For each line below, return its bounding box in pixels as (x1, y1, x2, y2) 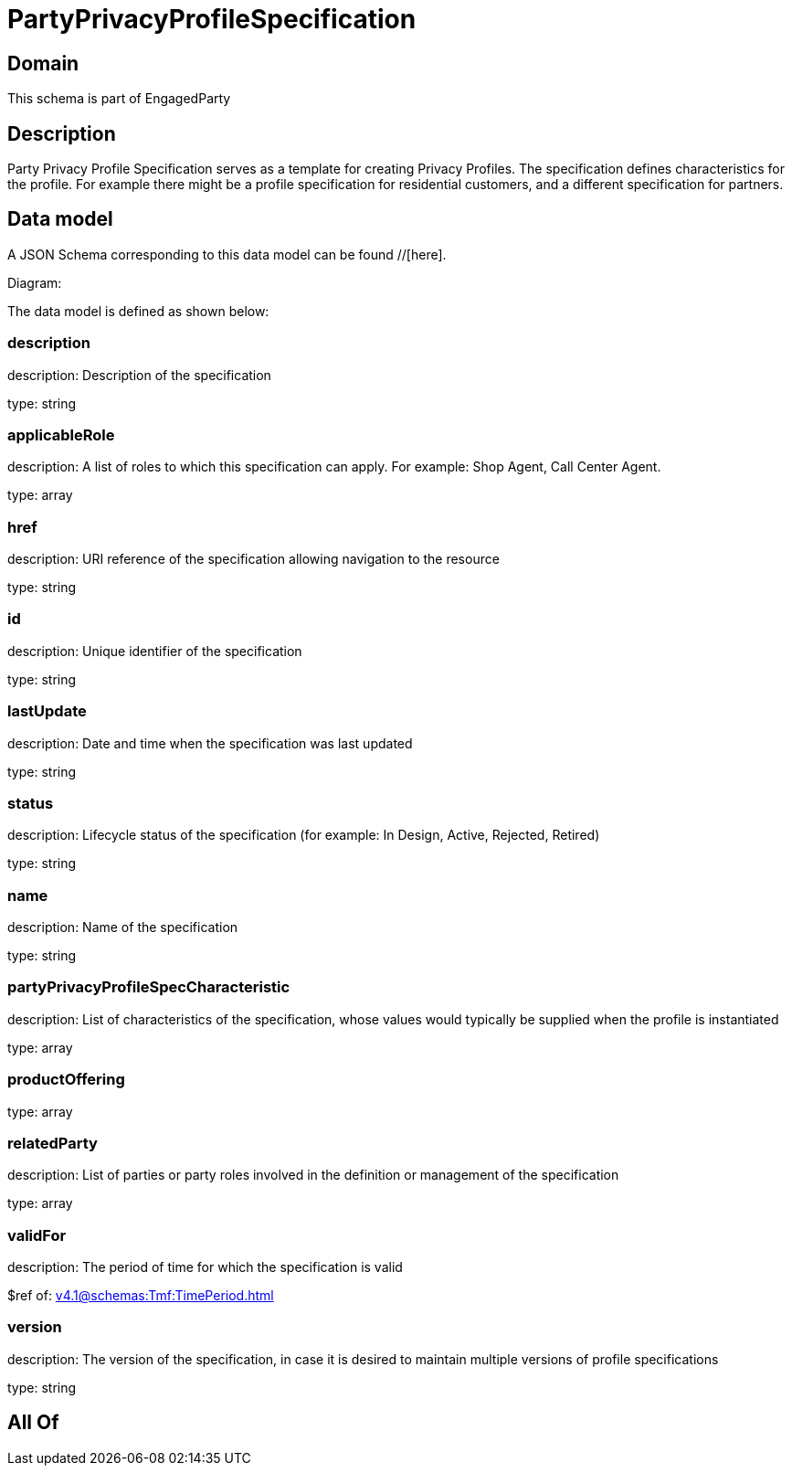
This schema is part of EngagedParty (7, 90, 231, 107)
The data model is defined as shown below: (7, 302, 269, 319)
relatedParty (7, 1133, 98, 1152)
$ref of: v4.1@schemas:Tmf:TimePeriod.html (7, 1288, 274, 1304)
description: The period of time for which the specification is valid (7, 1259, 403, 1276)
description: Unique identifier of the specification (7, 642, 302, 659)
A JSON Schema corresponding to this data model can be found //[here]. (7, 246, 447, 262)
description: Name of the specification (7, 919, 238, 936)
